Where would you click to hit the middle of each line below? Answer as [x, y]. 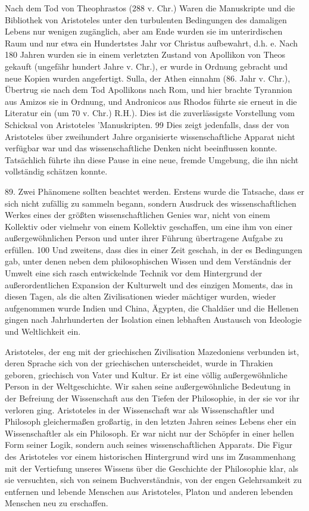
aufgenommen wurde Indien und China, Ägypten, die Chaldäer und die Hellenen [152, 308]
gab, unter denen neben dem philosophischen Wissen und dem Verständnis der [148, 261]
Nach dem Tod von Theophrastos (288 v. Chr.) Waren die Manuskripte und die [150, 8]
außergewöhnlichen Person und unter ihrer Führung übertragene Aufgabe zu [144, 238]
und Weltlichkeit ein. [43, 331]
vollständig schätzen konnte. [56, 171]
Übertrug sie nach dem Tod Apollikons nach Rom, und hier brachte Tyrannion [149, 90]
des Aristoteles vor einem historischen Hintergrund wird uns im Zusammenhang [150, 456]
